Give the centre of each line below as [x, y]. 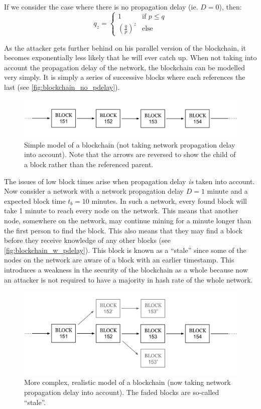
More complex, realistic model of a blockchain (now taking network [127, 382]
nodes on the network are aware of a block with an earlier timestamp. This [119, 260]
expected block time [35, 200]
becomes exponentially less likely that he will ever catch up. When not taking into [130, 57]
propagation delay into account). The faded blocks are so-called [122, 392]
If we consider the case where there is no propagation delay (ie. [101, 7]
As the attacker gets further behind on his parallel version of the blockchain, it [125, 47]
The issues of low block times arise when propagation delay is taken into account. [129, 181]
